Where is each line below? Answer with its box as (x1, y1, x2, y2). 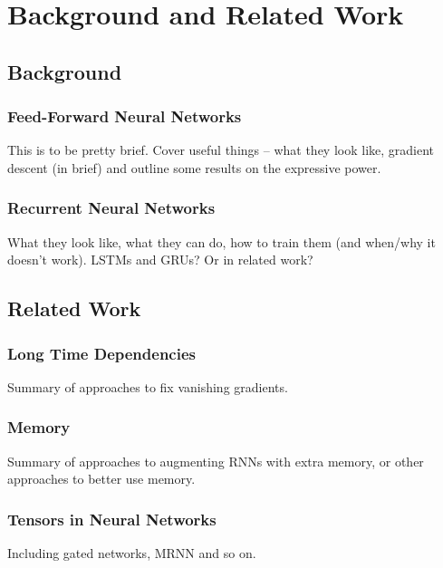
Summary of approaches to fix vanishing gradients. (7, 377, 288, 396)
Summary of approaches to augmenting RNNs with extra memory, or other (7, 451, 424, 470)
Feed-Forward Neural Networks (7, 105, 242, 128)
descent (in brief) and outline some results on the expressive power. (7, 158, 381, 177)
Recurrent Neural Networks (7, 197, 216, 219)
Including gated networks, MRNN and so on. (7, 544, 256, 563)
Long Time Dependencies (7, 342, 196, 364)
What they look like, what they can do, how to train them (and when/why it (7, 232, 436, 251)
